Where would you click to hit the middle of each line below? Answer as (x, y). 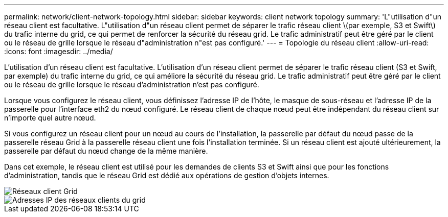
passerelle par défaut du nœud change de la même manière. (106, 151)
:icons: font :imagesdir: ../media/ (59, 51)
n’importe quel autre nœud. (50, 118)
